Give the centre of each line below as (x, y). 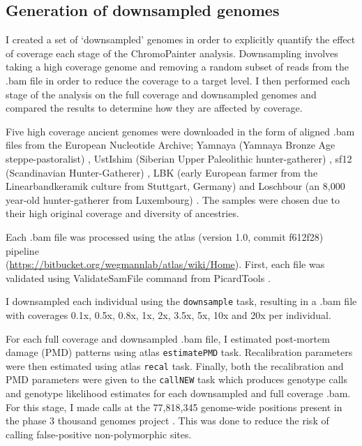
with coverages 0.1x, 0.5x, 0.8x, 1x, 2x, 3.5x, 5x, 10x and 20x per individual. (168, 314)
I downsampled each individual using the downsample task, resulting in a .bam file (181, 301)
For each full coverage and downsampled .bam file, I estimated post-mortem (168, 338)
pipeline (22, 250)
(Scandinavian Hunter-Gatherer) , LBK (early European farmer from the (162, 172)
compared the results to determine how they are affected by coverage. (154, 108)
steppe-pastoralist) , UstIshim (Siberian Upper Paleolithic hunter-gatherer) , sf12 (179, 158)
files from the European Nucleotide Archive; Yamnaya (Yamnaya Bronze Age (171, 145)
